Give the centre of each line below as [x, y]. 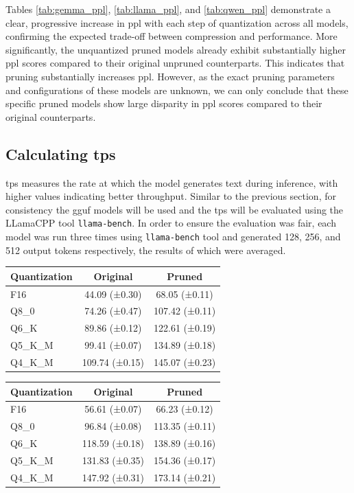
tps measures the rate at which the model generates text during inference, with [172, 182]
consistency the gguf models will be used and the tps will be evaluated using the [175, 209]
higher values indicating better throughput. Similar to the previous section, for [171, 196]
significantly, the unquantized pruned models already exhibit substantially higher [176, 49]
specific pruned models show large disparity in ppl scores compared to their [164, 103]
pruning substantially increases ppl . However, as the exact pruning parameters [170, 76]
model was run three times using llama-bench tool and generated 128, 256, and [173, 236]
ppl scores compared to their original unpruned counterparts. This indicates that [175, 63]
